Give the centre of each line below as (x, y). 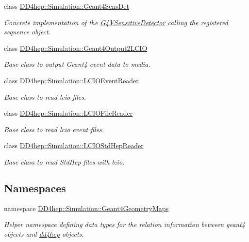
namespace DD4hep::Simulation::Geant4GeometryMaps (86, 208)
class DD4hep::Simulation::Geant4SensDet (67, 6)
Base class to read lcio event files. (54, 129)
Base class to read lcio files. (45, 97)
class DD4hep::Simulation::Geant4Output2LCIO (76, 48)
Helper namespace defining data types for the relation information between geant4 (125, 224)
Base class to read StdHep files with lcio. (64, 161)
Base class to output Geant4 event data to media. (77, 64)
